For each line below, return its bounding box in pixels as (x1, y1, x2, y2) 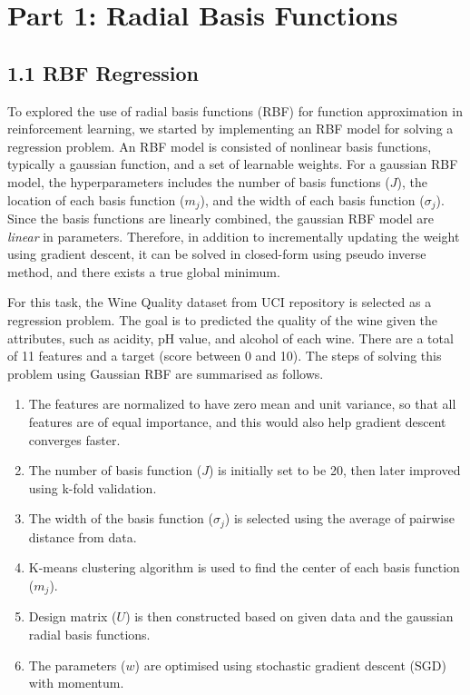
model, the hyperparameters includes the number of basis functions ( (7, 172, 390, 191)
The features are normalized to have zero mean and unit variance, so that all (28, 394, 456, 413)
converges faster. (28, 430, 121, 449)
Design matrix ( (28, 607, 117, 626)
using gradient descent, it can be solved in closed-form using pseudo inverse (7, 244, 426, 263)
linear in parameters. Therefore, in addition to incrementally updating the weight (7, 226, 460, 245)
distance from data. (28, 527, 137, 546)
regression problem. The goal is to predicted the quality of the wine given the (7, 310, 438, 329)
